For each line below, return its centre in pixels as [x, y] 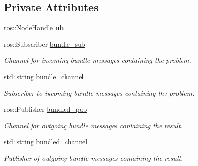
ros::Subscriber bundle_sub [45, 43]
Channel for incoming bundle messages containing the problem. [98, 60]
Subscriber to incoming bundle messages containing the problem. [99, 92]
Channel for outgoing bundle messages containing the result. [93, 125]
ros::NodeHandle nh [34, 27]
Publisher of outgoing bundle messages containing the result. [93, 158]
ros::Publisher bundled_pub [46, 109]
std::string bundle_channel [44, 76]
